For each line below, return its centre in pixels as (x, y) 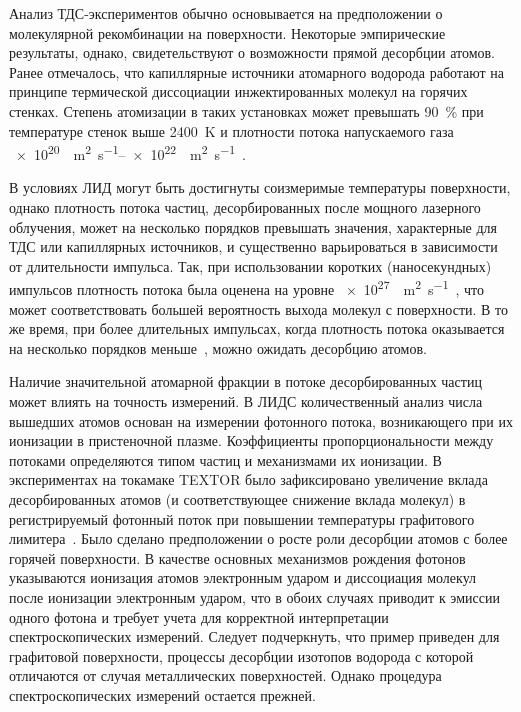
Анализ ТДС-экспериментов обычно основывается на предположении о (226, 13)
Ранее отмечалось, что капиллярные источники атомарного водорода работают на (257, 71)
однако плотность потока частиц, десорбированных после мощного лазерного (245, 207)
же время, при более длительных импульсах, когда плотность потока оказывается (257, 328)
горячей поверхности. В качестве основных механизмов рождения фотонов (237, 557)
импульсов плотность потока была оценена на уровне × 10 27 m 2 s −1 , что (246, 288)
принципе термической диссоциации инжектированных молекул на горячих (238, 91)
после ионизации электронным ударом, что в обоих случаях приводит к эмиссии (254, 596)
